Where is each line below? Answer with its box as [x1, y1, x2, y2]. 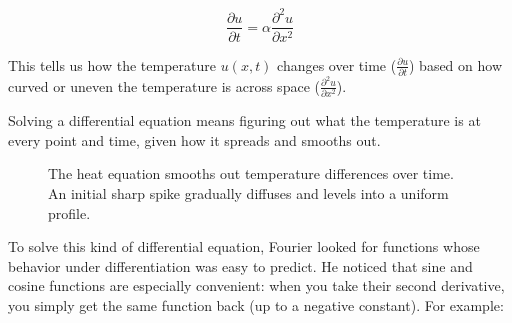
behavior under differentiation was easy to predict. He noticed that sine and [8, 255, 473, 276]
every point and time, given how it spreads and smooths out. [8, 129, 381, 150]
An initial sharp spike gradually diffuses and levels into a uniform [48, 183, 449, 204]
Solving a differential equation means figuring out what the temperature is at [8, 110, 481, 131]
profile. [48, 202, 91, 223]
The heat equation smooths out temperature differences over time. [48, 163, 454, 184]
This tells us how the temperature [8, 54, 216, 75]
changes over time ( [277, 54, 397, 75]
